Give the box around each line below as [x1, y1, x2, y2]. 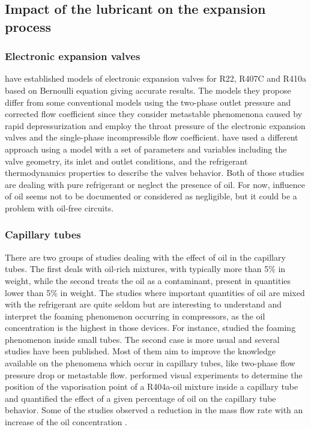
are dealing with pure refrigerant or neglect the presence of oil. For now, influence [5, 178, 305, 190]
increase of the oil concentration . [5, 416, 127, 428]
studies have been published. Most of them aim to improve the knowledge [5, 345, 276, 357]
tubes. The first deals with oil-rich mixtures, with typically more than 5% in [5, 262, 286, 275]
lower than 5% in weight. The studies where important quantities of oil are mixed [5, 286, 305, 298]
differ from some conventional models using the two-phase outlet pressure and [5, 95, 291, 108]
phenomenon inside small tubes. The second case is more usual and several [5, 333, 280, 345]
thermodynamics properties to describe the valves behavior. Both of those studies [5, 166, 304, 179]
